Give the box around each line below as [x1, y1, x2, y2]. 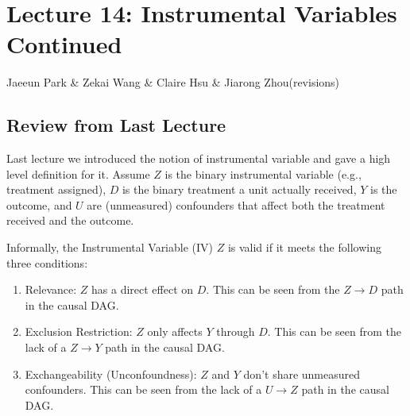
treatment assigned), [6, 181, 106, 198]
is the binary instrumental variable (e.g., [164, 165, 362, 182]
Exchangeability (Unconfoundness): [25, 365, 197, 382]
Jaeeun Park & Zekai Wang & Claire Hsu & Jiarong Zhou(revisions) [6, 74, 340, 91]
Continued [6, 28, 122, 60]
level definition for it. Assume [6, 165, 150, 182]
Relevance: [25, 281, 77, 298]
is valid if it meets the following [227, 239, 381, 256]
